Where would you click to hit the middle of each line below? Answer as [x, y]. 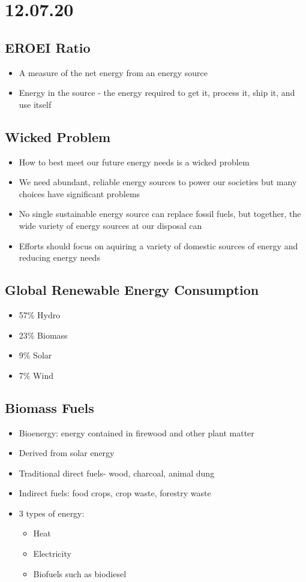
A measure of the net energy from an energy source [113, 72]
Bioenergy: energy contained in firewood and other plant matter [136, 432]
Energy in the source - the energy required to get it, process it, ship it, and [157, 93]
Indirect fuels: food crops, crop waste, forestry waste [115, 493]
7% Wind [36, 375]
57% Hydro [40, 314]
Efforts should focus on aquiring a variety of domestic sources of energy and [158, 245]
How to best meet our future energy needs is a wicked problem [134, 162]
